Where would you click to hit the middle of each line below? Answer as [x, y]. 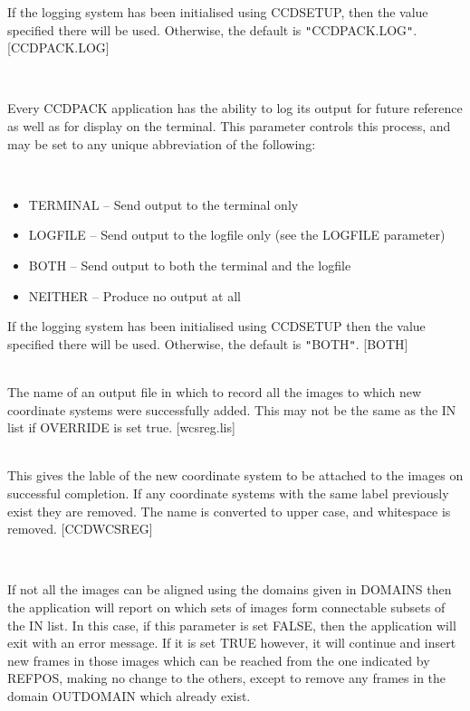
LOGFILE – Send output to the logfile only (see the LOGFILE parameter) [237, 235]
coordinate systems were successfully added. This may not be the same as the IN [232, 409]
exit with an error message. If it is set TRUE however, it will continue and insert [232, 643]
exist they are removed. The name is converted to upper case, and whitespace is [229, 511]
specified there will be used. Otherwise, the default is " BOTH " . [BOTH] [208, 343]
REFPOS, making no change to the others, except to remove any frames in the [227, 678]
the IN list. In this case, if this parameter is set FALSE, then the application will [232, 625]
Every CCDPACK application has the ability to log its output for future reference [235, 108]
